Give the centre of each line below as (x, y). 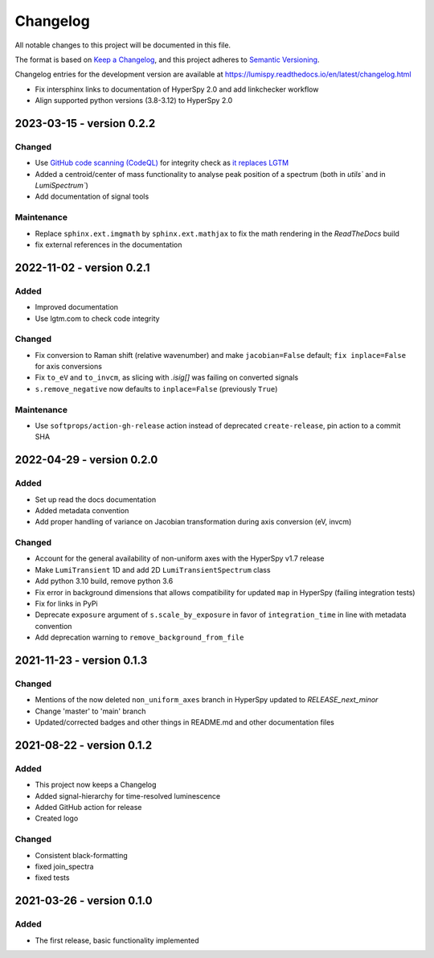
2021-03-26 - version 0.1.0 (84, 901)
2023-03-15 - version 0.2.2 (85, 123)
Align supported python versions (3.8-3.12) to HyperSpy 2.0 (134, 101)
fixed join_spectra (64, 866)
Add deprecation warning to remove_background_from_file (139, 637)
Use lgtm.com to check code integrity (97, 319)
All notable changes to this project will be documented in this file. (123, 45)
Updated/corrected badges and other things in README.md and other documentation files (185, 722)
